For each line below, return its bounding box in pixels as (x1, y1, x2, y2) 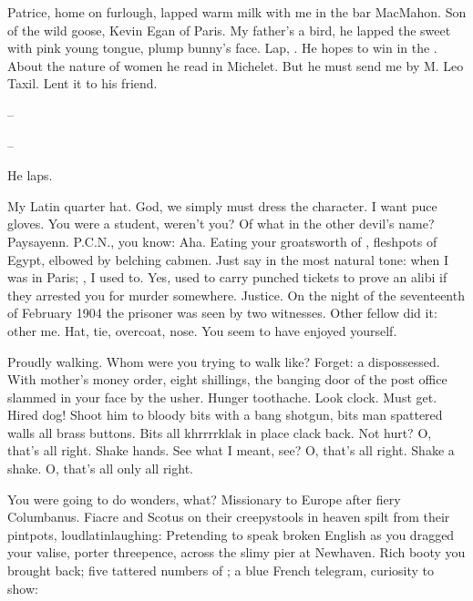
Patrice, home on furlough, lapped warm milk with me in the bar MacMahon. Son (7, 3, 467, 21)
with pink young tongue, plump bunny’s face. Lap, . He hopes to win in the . (7, 38, 437, 57)
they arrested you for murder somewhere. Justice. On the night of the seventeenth (7, 285, 465, 304)
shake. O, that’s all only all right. (7, 459, 193, 478)
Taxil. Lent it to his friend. (7, 74, 158, 93)
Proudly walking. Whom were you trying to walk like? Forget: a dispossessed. (7, 351, 440, 371)
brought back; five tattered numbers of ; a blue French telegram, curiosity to (7, 561, 435, 580)
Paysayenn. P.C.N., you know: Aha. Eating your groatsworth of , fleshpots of (7, 231, 437, 250)
